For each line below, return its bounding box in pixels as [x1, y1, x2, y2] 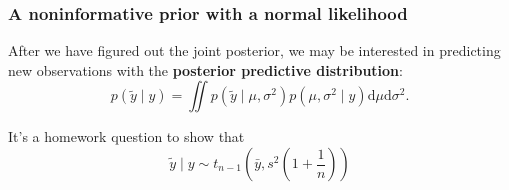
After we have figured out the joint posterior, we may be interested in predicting [8, 40, 501, 61]
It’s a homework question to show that [8, 126, 245, 147]
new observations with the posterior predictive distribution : [8, 59, 403, 80]
